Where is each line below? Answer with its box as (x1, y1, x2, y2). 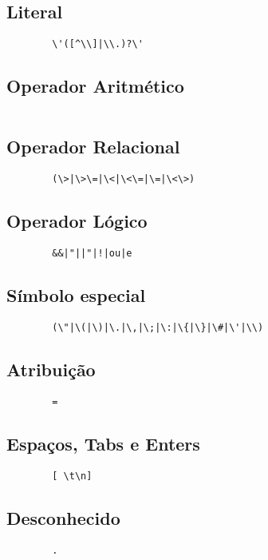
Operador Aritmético (6, 73, 184, 98)
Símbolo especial (6, 283, 146, 308)
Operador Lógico (6, 209, 148, 233)
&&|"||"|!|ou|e (52, 248, 132, 260)
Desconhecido (6, 505, 120, 530)
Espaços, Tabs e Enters (6, 431, 200, 455)
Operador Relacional (6, 134, 180, 159)
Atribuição (6, 357, 96, 382)
